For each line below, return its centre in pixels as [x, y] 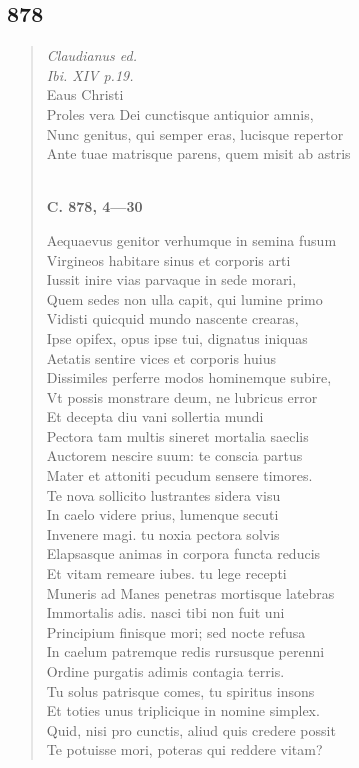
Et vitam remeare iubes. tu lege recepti [166, 573]
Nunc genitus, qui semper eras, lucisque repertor [195, 133]
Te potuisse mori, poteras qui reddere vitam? [184, 749]
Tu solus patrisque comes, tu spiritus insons [180, 690]
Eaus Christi [85, 94]
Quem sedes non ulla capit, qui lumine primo [184, 298]
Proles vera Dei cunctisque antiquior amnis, [180, 113]
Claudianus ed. [91, 55]
